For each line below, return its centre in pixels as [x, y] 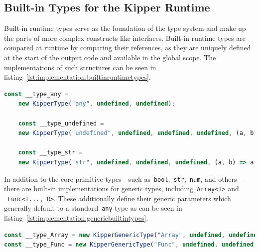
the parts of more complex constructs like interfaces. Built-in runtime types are [125, 38]
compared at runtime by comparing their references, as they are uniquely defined [128, 48]
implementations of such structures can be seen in [80, 67]
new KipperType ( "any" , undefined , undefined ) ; [97, 104]
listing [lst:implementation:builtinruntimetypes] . [77, 77]
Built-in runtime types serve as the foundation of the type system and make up [125, 28]
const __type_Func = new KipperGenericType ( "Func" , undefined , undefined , [131, 245]
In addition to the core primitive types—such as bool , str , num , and [110, 179]
